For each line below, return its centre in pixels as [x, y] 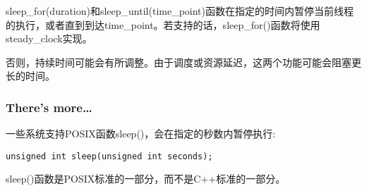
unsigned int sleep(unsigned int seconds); [109, 156]
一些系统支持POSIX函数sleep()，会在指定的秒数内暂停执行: [141, 134]
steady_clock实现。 [49, 38]
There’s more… [49, 107]
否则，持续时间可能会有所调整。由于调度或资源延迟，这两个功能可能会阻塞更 [183, 62]
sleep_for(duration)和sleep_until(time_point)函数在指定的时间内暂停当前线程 [180, 11]
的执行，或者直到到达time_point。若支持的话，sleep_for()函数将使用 [163, 24]
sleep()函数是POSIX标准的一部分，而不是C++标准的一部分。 [146, 179]
